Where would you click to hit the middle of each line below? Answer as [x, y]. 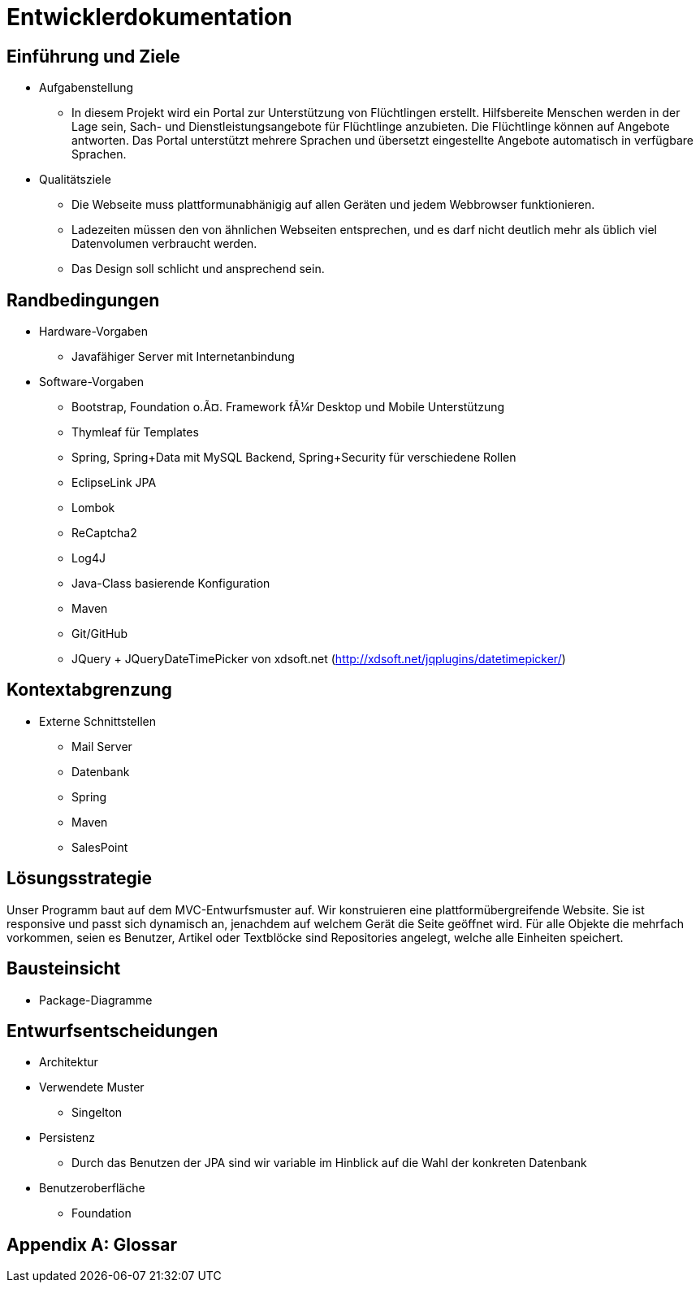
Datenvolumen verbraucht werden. [164, 244]
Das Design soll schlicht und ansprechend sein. [198, 269]
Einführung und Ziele [93, 56]
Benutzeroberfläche [92, 1188]
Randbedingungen [83, 300]
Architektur [69, 1062]
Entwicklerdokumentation [149, 17]
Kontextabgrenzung [89, 690]
